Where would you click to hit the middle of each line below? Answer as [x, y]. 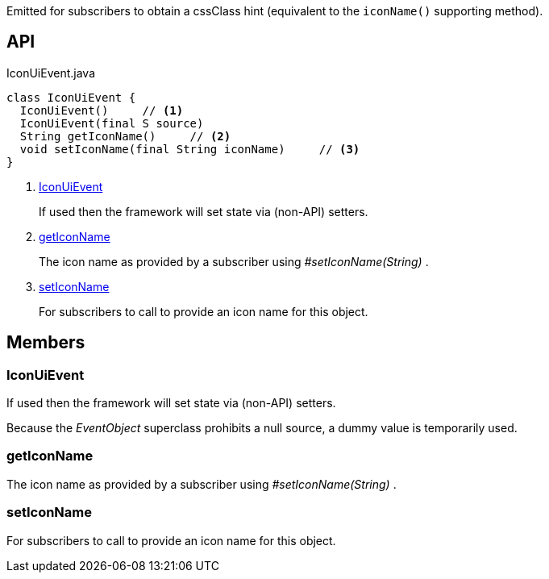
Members [46, 343]
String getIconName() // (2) [125, 136]
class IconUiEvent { [71, 97]
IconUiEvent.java [51, 73]
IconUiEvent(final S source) [112, 123]
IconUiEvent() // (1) [102, 110]
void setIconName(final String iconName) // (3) [190, 149]
